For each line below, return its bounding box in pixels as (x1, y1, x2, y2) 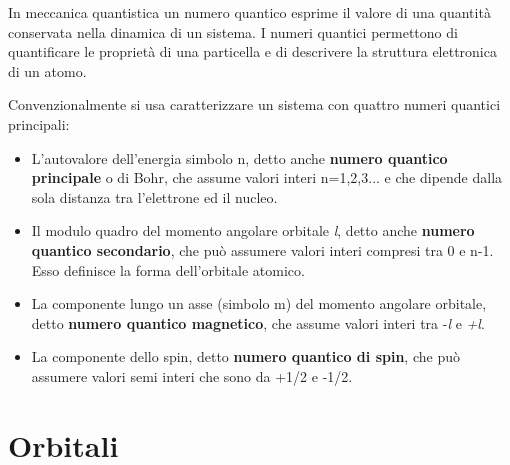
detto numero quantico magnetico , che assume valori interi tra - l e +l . (31, 312, 485, 333)
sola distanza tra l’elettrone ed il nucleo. (31, 186, 278, 207)
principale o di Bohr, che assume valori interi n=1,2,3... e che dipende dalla (31, 167, 503, 188)
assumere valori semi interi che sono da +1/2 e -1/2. (31, 365, 353, 386)
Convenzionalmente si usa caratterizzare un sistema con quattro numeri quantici (8, 94, 501, 115)
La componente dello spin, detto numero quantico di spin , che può (31, 346, 460, 367)
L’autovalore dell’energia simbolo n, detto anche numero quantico (31, 147, 448, 168)
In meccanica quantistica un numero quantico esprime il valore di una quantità (8, 2, 491, 22)
